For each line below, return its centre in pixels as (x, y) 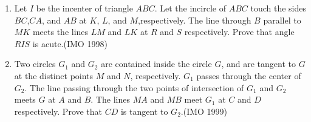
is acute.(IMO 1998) (70, 43)
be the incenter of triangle (84, 8)
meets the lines (60, 32)
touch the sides (278, 8)
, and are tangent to (258, 64)
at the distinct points (54, 75)
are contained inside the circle (156, 64)
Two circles (35, 64)
